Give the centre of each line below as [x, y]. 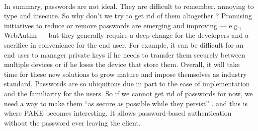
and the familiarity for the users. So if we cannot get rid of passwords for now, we [129, 93]
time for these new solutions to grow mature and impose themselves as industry [126, 74]
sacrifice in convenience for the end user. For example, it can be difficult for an [124, 44]
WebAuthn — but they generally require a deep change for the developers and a [126, 35]
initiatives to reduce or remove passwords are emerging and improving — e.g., [123, 25]
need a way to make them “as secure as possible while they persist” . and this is [126, 103]
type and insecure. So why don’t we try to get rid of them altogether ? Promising [128, 16]
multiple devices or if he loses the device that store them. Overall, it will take [122, 64]
